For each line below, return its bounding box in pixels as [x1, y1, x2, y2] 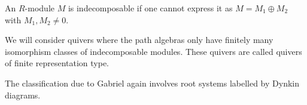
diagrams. [5, 88, 41, 101]
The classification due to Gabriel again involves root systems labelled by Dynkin [5, 76, 299, 89]
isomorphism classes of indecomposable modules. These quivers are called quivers [5, 45, 302, 57]
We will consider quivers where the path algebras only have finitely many [5, 33, 273, 46]
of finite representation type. [5, 57, 110, 69]
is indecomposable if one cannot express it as [68, 2, 233, 14]
